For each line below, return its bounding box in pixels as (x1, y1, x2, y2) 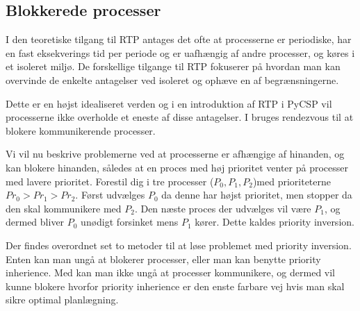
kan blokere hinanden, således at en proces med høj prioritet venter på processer (6, 160, 348, 174)
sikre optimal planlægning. (6, 292, 119, 307)
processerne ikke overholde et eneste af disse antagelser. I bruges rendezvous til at (6, 110, 354, 124)
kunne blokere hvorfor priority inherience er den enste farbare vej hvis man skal (6, 278, 345, 293)
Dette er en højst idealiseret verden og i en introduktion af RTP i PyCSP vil (6, 96, 332, 110)
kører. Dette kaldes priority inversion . (195, 215, 354, 229)
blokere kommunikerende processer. (6, 123, 156, 137)
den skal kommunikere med (6, 201, 122, 215)
